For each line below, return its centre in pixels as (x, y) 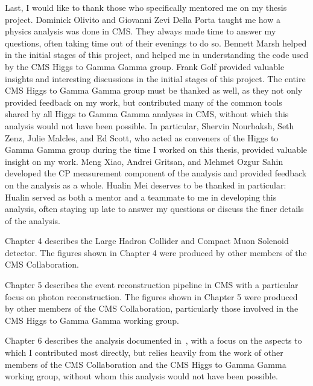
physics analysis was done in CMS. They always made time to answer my (141, 31)
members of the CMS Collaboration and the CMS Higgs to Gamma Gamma (146, 364)
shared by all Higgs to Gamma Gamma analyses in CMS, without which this (147, 114)
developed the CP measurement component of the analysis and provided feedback (156, 173)
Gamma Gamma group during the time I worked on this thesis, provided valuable (156, 150)
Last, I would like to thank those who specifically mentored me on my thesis (146, 7)
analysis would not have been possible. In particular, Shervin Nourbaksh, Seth (150, 125)
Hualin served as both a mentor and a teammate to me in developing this (141, 197)
